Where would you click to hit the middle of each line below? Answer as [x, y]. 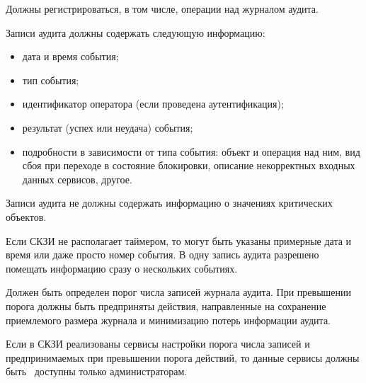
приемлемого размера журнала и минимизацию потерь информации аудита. [168, 320]
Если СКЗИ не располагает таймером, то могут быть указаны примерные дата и [179, 240]
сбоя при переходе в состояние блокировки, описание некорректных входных [189, 165]
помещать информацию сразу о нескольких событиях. [122, 268]
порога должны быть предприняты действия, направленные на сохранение [166, 305]
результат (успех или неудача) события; [108, 127]
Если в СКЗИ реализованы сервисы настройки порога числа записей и [158, 344]
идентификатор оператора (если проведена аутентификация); [153, 104]
